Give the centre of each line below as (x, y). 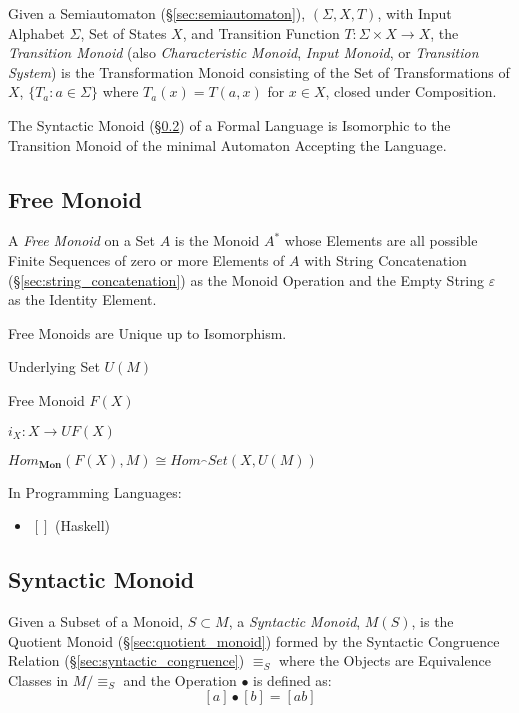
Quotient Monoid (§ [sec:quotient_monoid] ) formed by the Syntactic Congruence (254, 640)
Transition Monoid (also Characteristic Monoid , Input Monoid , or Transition (243, 52)
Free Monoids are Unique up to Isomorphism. (147, 332)
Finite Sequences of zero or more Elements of (146, 259)
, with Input (414, 13)
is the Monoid (217, 240)
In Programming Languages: (95, 491)
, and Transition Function (261, 32)
